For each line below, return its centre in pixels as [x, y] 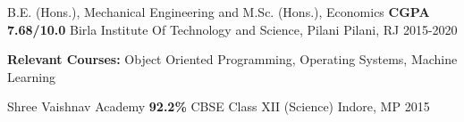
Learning [31, 76]
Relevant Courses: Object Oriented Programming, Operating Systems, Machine [232, 59]
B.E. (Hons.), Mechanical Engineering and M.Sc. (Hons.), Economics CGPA [219, 12]
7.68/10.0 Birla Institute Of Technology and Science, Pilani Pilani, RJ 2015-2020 [232, 29]
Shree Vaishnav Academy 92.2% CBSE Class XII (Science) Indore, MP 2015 [219, 106]
